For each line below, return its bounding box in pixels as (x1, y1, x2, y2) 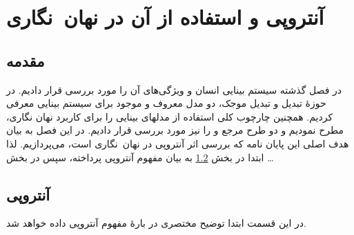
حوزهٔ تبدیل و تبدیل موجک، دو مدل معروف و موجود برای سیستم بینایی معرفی (6, 96, 326, 110)
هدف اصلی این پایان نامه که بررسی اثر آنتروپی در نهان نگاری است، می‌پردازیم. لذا (6, 136, 349, 150)
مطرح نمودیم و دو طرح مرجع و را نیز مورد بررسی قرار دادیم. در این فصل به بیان (6, 123, 344, 137)
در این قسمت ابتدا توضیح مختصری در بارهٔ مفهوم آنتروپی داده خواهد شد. (6, 216, 306, 230)
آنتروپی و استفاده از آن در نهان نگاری (6, 3, 324, 31)
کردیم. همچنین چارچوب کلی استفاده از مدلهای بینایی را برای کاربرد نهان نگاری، (6, 109, 333, 123)
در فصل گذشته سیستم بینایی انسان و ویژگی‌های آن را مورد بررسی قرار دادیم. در (6, 82, 342, 96)
